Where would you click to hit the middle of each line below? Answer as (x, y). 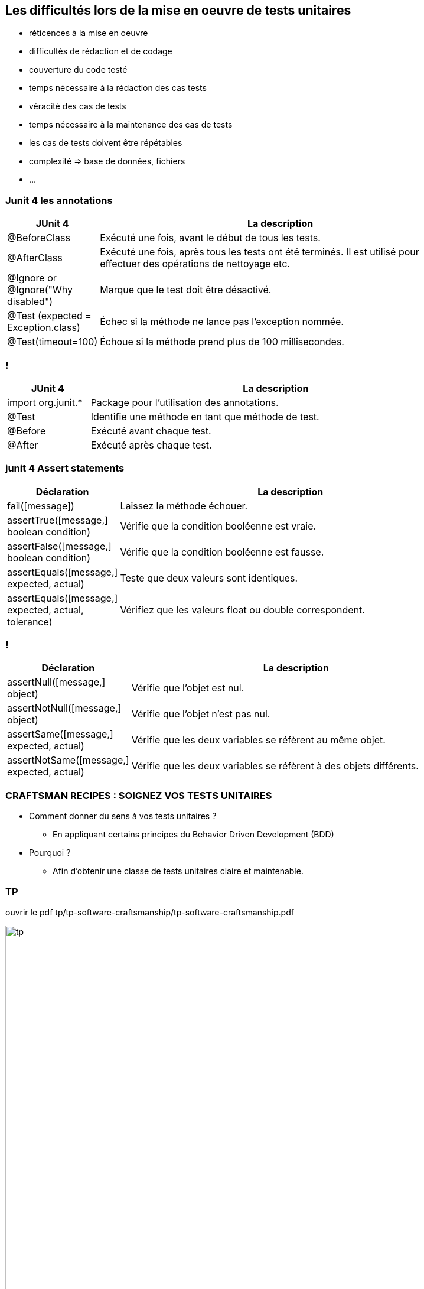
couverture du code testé (78, 70)
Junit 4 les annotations (59, 200)
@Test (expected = (49, 316)
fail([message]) (41, 506)
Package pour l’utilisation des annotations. (185, 402)
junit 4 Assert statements (65, 468)
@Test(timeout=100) (53, 342)
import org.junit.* (45, 402)
